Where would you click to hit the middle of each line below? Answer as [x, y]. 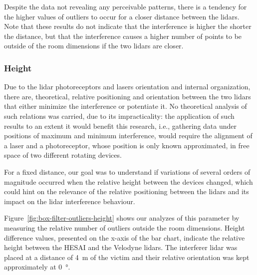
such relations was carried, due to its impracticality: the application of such [119, 116]
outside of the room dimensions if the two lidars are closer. [94, 46]
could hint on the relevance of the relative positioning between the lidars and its [127, 191]
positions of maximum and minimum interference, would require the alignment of [128, 136]
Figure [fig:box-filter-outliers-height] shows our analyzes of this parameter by [122, 218]
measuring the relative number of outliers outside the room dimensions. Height [125, 227]
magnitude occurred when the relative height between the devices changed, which [128, 181]
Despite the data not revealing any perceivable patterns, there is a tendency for [126, 6]
